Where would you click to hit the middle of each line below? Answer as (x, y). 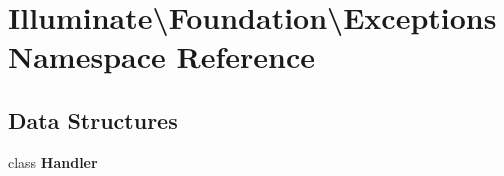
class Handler (53, 161)
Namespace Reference (161, 56)
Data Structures (93, 119)
